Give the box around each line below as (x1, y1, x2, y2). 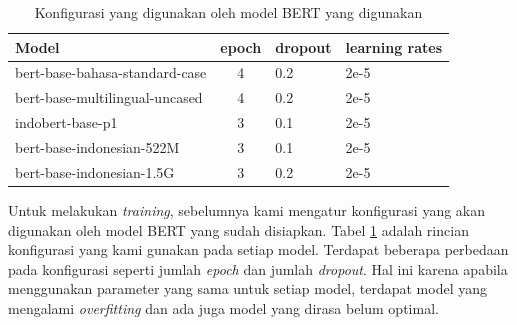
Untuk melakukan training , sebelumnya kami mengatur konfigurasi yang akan (8, 199, 486, 220)
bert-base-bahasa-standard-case (15, 62, 207, 83)
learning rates (345, 36, 443, 57)
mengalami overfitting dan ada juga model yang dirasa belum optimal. (8, 297, 439, 318)
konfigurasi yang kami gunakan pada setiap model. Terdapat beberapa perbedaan (8, 239, 509, 260)
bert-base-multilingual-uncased (15, 87, 203, 108)
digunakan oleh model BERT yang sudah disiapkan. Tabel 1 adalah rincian (8, 219, 469, 240)
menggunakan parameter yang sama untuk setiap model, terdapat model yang (8, 278, 488, 299)
